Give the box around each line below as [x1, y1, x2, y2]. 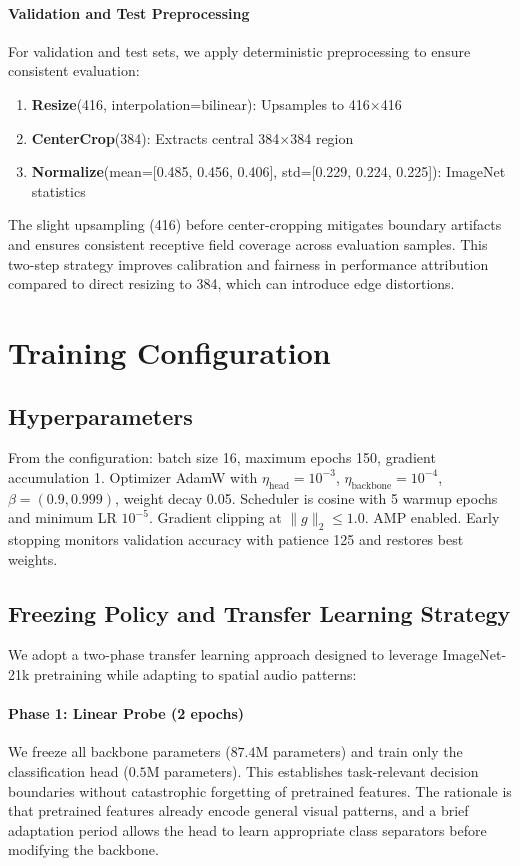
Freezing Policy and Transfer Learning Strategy [8, 597, 511, 628]
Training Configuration [8, 331, 331, 372]
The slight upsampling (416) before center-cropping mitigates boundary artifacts [8, 214, 502, 235]
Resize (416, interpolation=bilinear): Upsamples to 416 [31, 93, 370, 114]
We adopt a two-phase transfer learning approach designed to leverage [8, 644, 438, 665]
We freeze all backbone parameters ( [8, 741, 231, 762]
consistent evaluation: [8, 60, 140, 81]
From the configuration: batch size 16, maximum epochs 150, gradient [8, 447, 436, 468]
